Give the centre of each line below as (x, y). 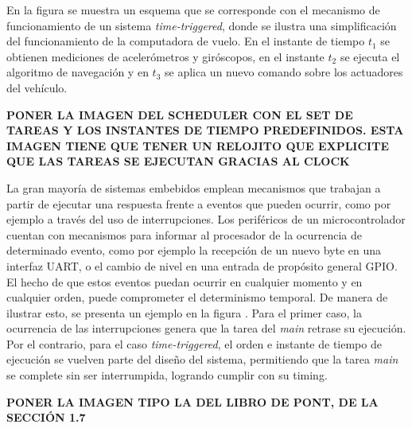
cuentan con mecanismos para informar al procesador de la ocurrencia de (184, 234)
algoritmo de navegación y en (78, 72)
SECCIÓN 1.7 (46, 417)
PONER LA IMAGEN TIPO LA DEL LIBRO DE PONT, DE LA (192, 401)
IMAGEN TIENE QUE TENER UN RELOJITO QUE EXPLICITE (198, 145)
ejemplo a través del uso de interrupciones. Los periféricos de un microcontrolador (206, 219)
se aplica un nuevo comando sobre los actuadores (284, 72)
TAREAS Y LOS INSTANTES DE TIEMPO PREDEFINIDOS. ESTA (205, 130)
